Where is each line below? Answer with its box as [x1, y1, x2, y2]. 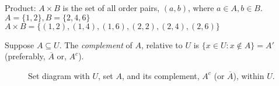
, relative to [141, 38, 183, 51]
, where [187, 2, 214, 13]
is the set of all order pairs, [62, 2, 160, 13]
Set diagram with [28, 69, 90, 81]
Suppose [5, 38, 34, 51]
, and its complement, [121, 69, 200, 81]
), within [233, 69, 264, 81]
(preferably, [5, 50, 46, 62]
